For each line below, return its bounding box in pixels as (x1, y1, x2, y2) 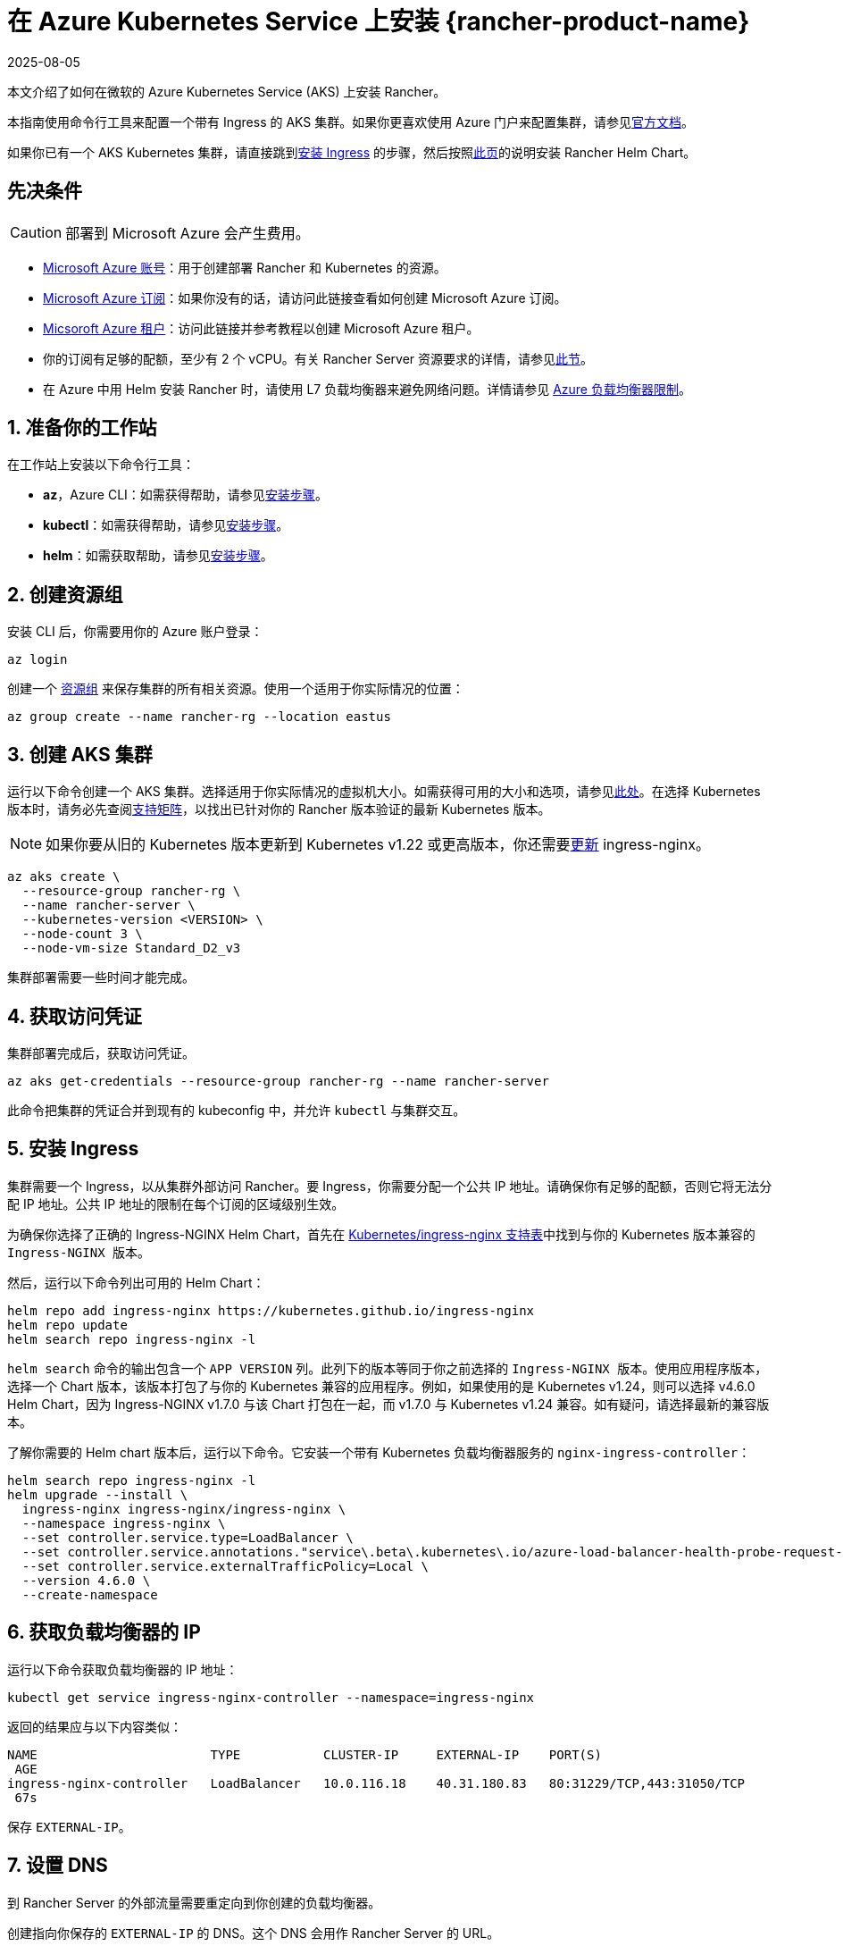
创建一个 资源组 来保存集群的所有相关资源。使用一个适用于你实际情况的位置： (7, 681, 464, 697)
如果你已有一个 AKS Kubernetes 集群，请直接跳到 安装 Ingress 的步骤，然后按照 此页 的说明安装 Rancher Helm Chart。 (7, 144, 697, 160)
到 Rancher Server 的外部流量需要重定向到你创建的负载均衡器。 (7, 1894, 381, 1910)
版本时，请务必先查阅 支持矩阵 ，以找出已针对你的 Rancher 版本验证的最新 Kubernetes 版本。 (7, 801, 551, 818)
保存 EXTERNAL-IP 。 (7, 1818, 131, 1834)
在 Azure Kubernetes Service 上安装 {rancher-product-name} (7, 6, 750, 37)
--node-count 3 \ (21, 927, 143, 942)
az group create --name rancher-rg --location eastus (7, 709, 391, 725)
